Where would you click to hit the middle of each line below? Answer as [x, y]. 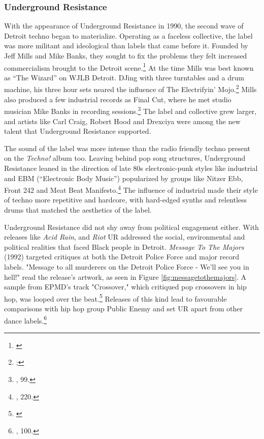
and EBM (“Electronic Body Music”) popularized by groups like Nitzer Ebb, [124, 178]
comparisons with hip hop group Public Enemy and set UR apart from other [124, 308]
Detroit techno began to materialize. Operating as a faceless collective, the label [128, 35]
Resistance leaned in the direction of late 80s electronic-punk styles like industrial [131, 168]
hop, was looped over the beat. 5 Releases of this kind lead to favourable [115, 298]
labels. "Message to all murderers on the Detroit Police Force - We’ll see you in [127, 266]
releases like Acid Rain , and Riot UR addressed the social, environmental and [125, 237]
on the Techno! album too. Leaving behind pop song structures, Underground [125, 158]
